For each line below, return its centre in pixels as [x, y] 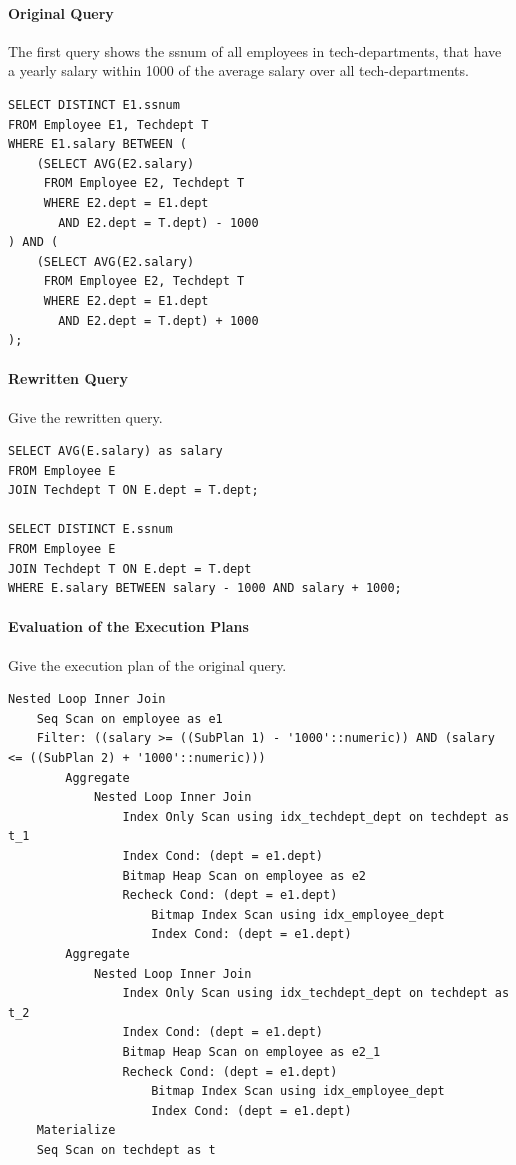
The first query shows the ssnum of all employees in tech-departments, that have [255, 50]
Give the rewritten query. [85, 416]
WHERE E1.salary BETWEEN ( [97, 144]
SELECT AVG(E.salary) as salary [115, 451]
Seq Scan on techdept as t [126, 1149]
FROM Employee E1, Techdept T [108, 124]
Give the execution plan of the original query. [147, 664]
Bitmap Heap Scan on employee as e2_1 [251, 1051]
